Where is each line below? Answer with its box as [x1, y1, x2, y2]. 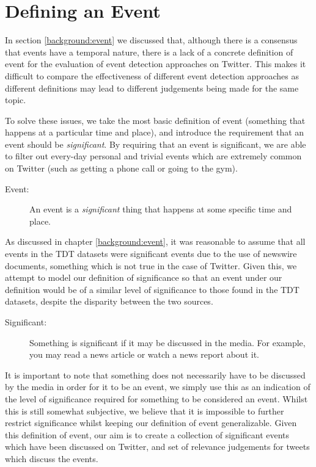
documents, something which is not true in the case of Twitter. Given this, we [5, 259, 297, 272]
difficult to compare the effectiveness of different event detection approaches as [5, 69, 299, 82]
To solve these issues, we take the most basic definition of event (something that [5, 114, 306, 126]
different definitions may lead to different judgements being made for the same [5, 81, 299, 94]
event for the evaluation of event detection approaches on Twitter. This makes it [5, 57, 306, 70]
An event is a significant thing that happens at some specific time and [29, 203, 292, 215]
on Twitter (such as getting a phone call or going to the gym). [5, 162, 238, 175]
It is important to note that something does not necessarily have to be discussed [5, 368, 306, 381]
